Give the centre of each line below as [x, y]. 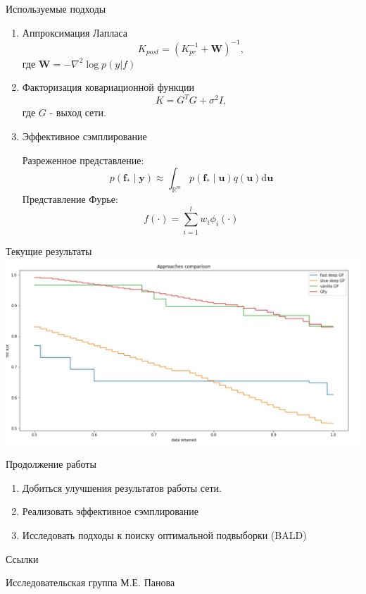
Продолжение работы [51, 464]
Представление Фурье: [70, 198]
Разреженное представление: [83, 160]
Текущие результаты [49, 250]
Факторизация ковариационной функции [108, 87]
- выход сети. [78, 112]
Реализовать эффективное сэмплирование [111, 511]
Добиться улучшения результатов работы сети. [122, 487]
